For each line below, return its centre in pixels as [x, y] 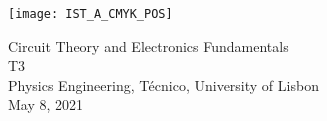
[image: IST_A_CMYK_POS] [90, 14]
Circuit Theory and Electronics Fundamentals [148, 45]
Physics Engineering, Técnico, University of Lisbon [163, 84]
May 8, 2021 [46, 104]
